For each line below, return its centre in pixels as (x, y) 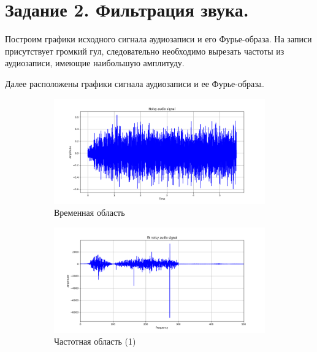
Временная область (90, 212)
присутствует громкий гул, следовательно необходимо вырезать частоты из (145, 51)
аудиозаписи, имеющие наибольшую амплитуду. (95, 63)
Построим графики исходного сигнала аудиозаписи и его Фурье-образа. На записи (158, 39)
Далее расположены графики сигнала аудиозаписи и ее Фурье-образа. (135, 83)
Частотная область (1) (95, 341)
